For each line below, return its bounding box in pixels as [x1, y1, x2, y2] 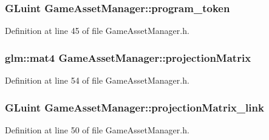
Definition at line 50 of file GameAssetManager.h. [5, 123, 189, 136]
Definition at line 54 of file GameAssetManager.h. [5, 74, 189, 87]
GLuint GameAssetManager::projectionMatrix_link [5, 99, 264, 115]
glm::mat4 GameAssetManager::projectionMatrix [5, 50, 251, 65]
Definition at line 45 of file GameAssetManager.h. [5, 24, 189, 37]
